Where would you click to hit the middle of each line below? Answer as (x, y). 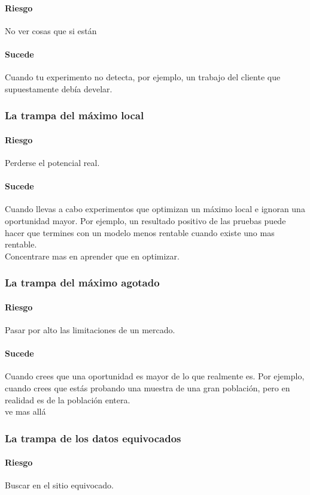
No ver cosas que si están (51, 30)
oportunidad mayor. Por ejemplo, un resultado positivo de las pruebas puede (145, 221)
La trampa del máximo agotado (82, 283)
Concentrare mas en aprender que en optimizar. (92, 256)
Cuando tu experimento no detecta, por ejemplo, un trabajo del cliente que (143, 77)
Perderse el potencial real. (52, 163)
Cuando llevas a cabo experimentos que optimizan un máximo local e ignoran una (155, 209)
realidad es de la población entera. (68, 399)
